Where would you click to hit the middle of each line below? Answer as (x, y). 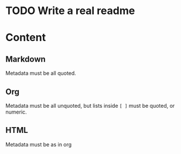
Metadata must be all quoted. (41, 73)
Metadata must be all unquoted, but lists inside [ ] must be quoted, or (90, 106)
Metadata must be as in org (39, 144)
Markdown (26, 59)
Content (26, 38)
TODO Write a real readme (70, 11)
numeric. (16, 112)
